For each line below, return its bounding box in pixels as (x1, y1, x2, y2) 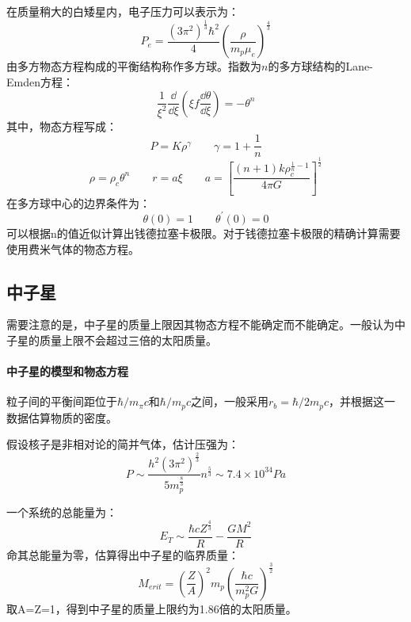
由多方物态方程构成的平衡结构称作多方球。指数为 (6, 58, 261, 74)
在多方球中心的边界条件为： (6, 194, 150, 211)
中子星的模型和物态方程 (6, 363, 128, 380)
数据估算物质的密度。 (6, 409, 117, 425)
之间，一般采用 (190, 393, 268, 410)
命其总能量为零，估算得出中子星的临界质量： (6, 546, 239, 563)
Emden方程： (6, 73, 74, 90)
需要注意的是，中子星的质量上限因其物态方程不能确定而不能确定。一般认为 (6, 316, 394, 333)
